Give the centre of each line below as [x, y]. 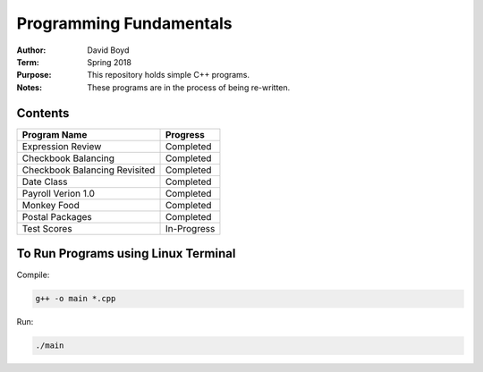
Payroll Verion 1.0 [59, 193]
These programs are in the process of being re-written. [189, 87]
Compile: [33, 275]
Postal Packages [57, 216]
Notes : [30, 87]
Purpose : [34, 75]
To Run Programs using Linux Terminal [126, 254]
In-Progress [190, 228]
